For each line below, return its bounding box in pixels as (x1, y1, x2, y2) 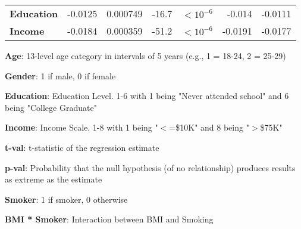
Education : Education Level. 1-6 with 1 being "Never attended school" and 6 (5, 89, 289, 102)
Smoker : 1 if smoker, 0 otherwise (5, 193, 128, 205)
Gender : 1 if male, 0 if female (5, 69, 116, 82)
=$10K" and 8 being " (169, 121, 249, 134)
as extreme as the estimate (5, 173, 102, 185)
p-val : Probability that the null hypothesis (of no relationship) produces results (5, 161, 296, 174)
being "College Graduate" (5, 101, 97, 113)
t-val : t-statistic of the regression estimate (5, 141, 159, 153)
